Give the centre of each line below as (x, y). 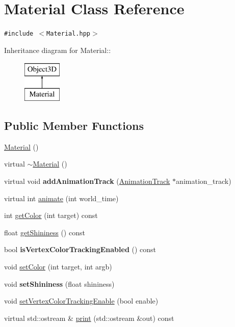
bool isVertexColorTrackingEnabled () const (80, 249)
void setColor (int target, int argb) (58, 266)
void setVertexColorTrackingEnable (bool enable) (81, 301)
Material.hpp (68, 34)
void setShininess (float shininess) (59, 283)
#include (19, 34)
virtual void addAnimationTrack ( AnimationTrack (87, 181)
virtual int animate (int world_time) (61, 198)
